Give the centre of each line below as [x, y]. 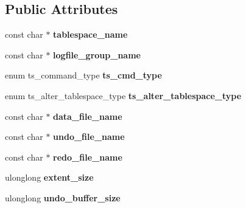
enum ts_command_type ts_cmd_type [83, 75]
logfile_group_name [97, 54]
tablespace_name [90, 34]
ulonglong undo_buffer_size [63, 197]
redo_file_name [88, 157]
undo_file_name [89, 137]
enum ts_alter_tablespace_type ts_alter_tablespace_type [123, 95]
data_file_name [88, 116]
